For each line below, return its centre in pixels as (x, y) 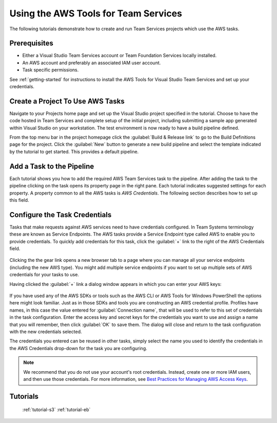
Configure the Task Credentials (61, 215)
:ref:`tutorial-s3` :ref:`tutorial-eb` (56, 410)
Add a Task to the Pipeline (52, 166)
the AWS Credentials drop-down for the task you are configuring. (78, 348)
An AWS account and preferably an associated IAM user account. (92, 63)
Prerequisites (31, 43)
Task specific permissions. (51, 70)
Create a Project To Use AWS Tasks (67, 101)
